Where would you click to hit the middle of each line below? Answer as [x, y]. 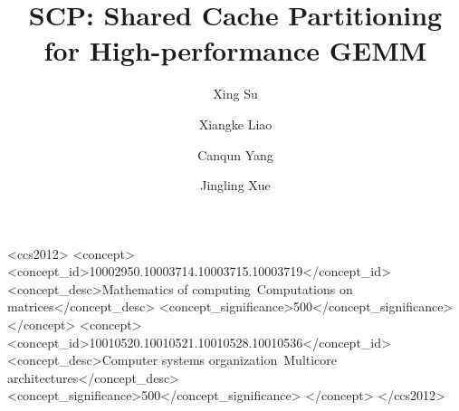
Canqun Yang [235, 154]
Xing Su [235, 94]
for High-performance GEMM [235, 50]
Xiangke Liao [235, 124]
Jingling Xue [235, 185]
